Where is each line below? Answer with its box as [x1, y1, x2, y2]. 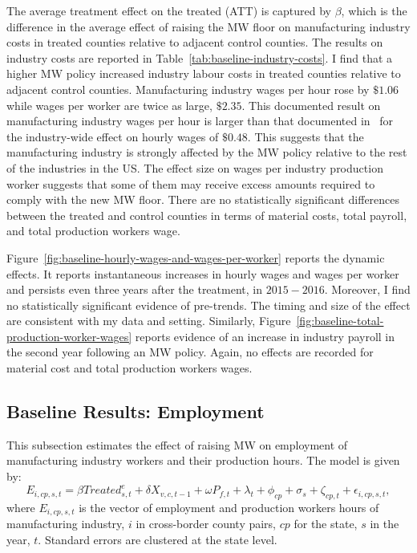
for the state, [294, 515, 358, 532]
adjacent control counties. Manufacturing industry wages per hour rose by [6, 80, 370, 97]
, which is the [341, 2, 407, 18]
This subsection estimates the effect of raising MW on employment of [6, 436, 348, 453]
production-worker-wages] [6, 327, 132, 344]
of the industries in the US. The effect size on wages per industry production [6, 159, 383, 176]
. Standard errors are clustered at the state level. [38, 531, 277, 547]
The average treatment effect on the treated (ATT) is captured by [6, 2, 332, 18]
